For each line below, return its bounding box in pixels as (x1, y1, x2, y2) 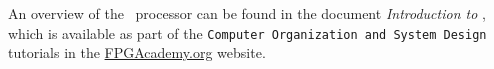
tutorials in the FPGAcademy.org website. (8, 42, 266, 63)
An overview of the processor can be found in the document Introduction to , (8, 3, 486, 23)
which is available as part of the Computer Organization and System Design (8, 22, 487, 43)
